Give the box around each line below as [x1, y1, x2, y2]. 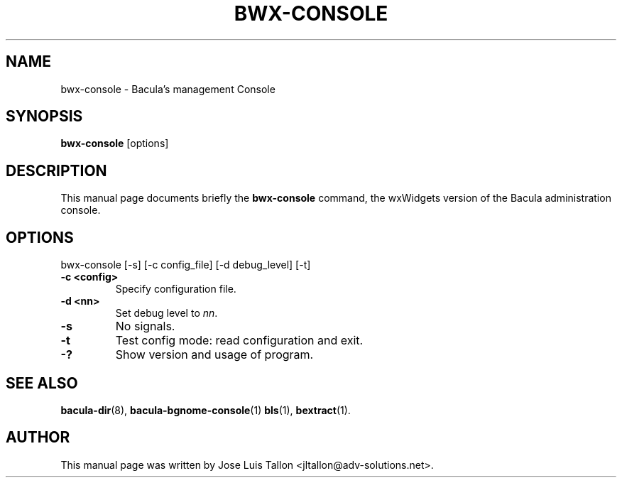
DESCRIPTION [6, 161, 107, 180]
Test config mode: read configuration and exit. [115, 333, 364, 348]
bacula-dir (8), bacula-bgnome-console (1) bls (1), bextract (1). [60, 403, 351, 416]
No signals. [115, 319, 175, 334]
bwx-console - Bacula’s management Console [60, 82, 275, 95]
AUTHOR [6, 428, 70, 447]
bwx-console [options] [60, 137, 169, 150]
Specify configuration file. [115, 283, 236, 295]
